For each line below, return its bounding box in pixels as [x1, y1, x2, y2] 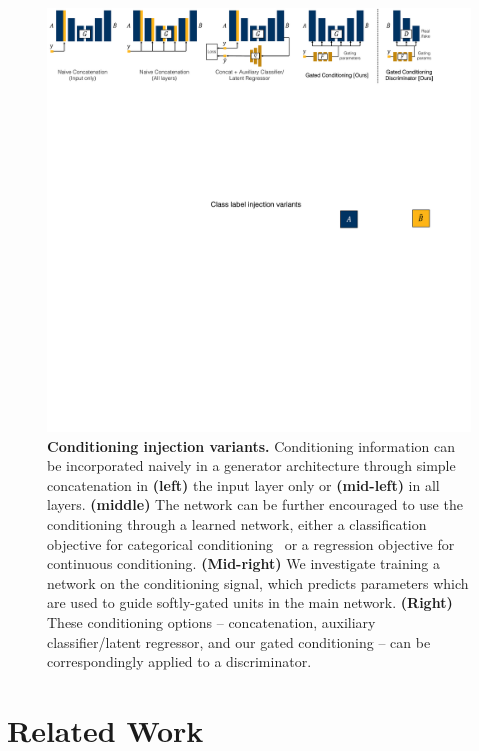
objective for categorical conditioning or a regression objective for [47, 533, 455, 554]
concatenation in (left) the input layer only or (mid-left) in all [47, 474, 440, 495]
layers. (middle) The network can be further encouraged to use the [47, 494, 463, 515]
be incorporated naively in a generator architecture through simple [47, 455, 456, 476]
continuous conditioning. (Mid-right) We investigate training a [47, 553, 441, 574]
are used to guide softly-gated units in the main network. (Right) [47, 592, 453, 613]
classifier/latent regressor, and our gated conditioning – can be [47, 631, 431, 652]
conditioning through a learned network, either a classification [47, 513, 427, 534]
